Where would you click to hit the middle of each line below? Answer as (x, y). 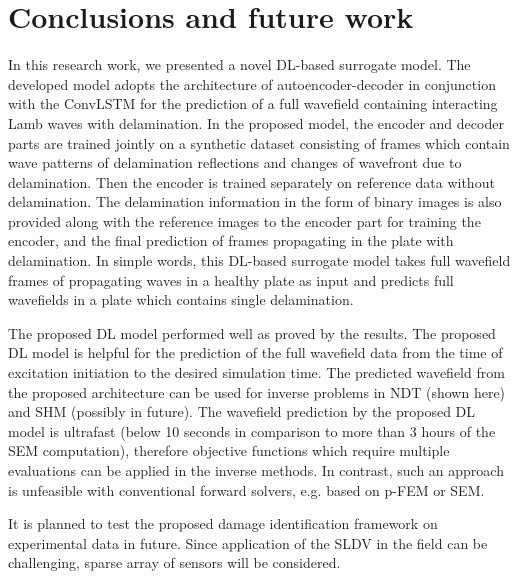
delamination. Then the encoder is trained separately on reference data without (251, 181)
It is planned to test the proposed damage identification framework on (223, 523)
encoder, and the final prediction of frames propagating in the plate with (231, 240)
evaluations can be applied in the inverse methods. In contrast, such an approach (256, 470)
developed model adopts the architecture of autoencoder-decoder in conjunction (252, 83)
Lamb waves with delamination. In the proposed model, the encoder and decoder (256, 122)
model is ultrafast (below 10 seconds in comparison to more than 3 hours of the (252, 430)
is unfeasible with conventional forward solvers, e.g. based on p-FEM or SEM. (246, 489)
